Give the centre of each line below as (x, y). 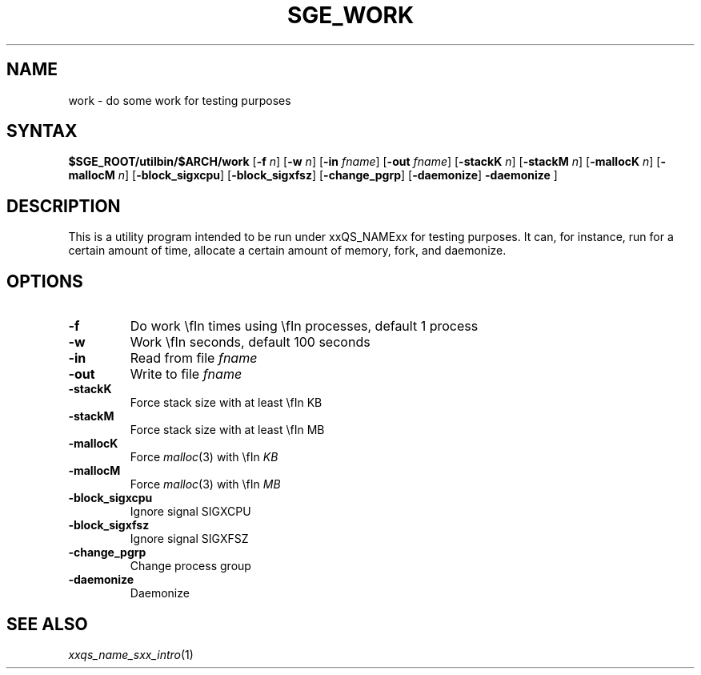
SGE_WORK (350, 15)
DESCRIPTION (64, 206)
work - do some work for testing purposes (180, 100)
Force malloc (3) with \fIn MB (205, 484)
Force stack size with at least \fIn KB (226, 403)
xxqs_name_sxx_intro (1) (131, 654)
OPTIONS (45, 281)
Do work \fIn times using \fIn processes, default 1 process (304, 326)
